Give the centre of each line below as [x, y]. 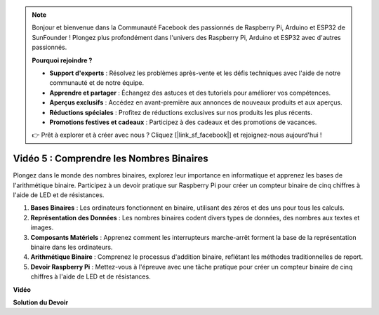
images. [42, 227]
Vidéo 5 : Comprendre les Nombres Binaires [111, 159]
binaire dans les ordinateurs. [72, 247]
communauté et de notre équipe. [97, 83]
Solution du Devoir [41, 302]
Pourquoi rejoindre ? [62, 60]
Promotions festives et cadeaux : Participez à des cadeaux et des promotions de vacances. [183, 122]
